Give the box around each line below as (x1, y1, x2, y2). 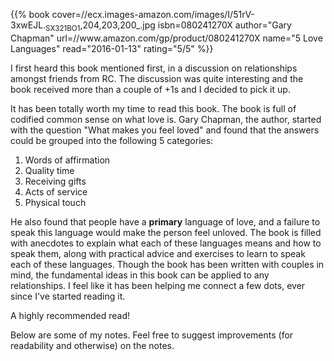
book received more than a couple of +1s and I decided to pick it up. (10, 83, 291, 95)
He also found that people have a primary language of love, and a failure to (10, 215, 321, 228)
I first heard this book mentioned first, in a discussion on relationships (10, 62, 298, 74)
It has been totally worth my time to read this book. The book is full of (10, 102, 297, 114)
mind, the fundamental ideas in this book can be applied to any (10, 269, 270, 281)
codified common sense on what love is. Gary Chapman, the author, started (10, 113, 322, 125)
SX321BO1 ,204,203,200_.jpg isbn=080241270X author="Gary (45, 19, 292, 33)
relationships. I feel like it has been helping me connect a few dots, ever (10, 279, 306, 291)
